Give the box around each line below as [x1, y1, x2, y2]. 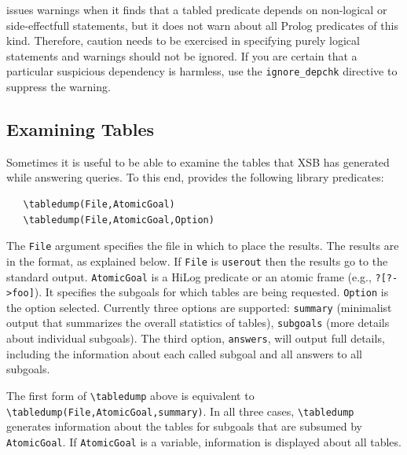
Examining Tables [6, 117, 155, 141]
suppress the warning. [6, 79, 111, 95]
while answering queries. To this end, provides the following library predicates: [6, 169, 384, 185]
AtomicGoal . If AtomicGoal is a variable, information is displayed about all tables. [6, 433, 401, 449]
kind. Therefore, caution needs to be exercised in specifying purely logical [6, 32, 360, 49]
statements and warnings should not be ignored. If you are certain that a [6, 47, 357, 64]
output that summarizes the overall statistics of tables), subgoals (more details [6, 314, 390, 331]
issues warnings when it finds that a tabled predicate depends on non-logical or [6, 2, 387, 17]
